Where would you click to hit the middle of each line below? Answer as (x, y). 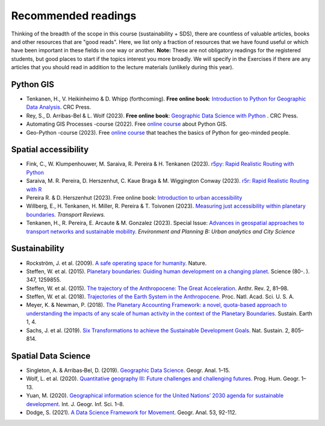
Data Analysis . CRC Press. (59, 107)
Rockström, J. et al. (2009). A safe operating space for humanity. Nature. (116, 263)
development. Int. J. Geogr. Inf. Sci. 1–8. (75, 404)
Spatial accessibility (50, 150)
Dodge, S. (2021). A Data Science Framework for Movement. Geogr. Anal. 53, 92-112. (132, 412)
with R (34, 189)
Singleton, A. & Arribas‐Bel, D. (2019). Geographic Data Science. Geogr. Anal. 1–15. (128, 370)
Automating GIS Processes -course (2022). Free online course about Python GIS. (127, 124)
